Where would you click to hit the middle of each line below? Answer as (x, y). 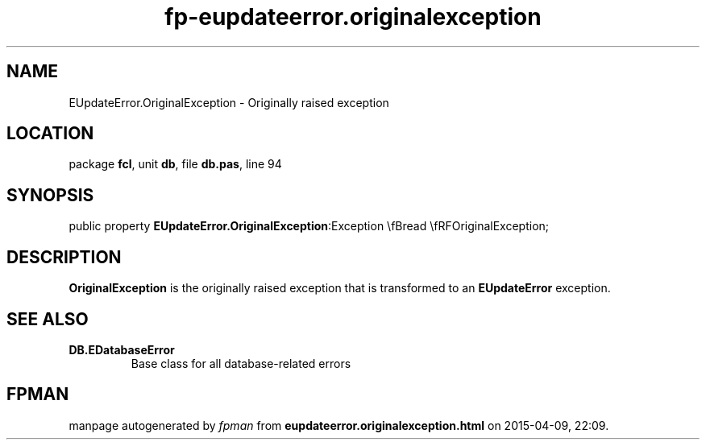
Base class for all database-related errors (241, 363)
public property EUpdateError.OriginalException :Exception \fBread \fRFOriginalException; (309, 226)
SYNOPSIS (50, 195)
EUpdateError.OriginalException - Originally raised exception (229, 102)
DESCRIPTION (64, 257)
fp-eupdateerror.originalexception (353, 17)
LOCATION (50, 134)
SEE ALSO (48, 319)
